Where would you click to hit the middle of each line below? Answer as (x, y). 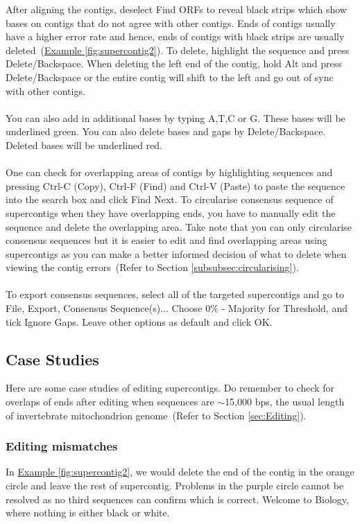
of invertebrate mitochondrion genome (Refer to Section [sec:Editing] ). (156, 415)
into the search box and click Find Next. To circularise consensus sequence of (170, 199)
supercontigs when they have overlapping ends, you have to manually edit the (171, 212)
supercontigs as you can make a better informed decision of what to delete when (176, 253)
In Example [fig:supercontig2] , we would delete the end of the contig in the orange (180, 472)
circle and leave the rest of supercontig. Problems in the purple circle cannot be (175, 486)
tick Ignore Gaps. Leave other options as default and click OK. (139, 321)
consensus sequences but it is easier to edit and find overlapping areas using (166, 240)
